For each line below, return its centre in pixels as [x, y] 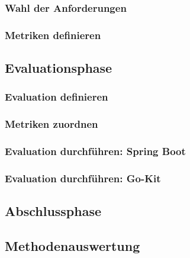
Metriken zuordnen [51, 124]
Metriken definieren [53, 35]
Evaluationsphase [59, 68]
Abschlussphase [53, 211]
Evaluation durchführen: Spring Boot [95, 151]
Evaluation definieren [57, 97]
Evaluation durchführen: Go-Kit [83, 178]
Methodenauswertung [73, 246]
